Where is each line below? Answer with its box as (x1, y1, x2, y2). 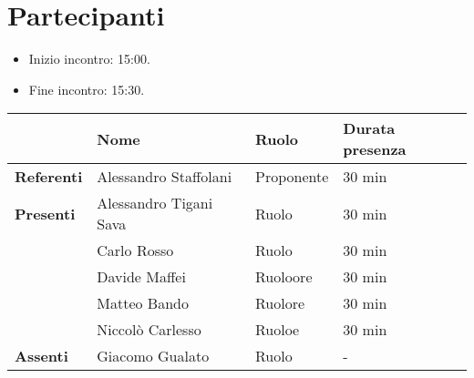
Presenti (15, 202, 76, 224)
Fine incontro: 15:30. (28, 79, 145, 98)
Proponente (254, 166, 329, 188)
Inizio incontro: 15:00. (28, 49, 150, 68)
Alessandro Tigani (97, 192, 213, 214)
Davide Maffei (97, 266, 186, 288)
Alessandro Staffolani (97, 166, 232, 188)
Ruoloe (254, 319, 300, 341)
